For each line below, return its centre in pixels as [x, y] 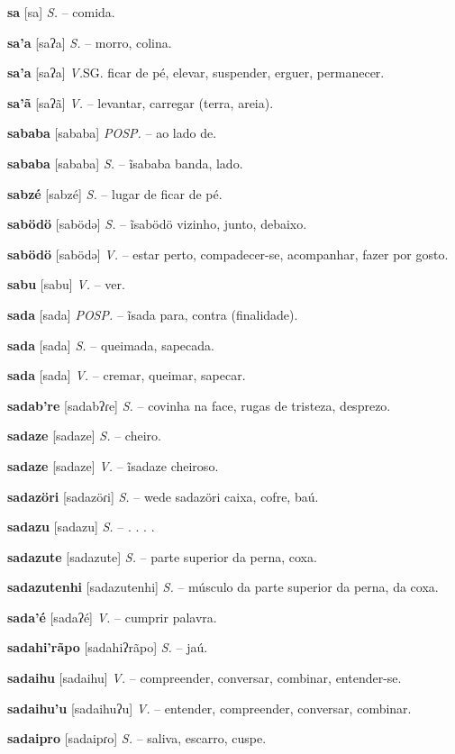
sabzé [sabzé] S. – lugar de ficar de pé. [115, 193]
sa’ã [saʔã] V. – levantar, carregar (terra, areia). [141, 102]
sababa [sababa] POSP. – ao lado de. [112, 133]
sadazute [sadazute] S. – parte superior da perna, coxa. [162, 556]
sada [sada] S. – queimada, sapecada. [111, 345]
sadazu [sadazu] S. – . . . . [81, 527]
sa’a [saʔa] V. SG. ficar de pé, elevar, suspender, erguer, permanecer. [196, 73]
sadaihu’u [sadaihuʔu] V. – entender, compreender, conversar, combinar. [209, 708]
